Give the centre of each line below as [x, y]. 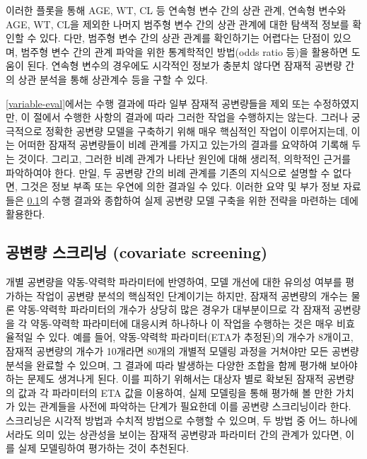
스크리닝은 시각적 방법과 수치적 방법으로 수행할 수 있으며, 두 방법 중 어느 [167, 420]
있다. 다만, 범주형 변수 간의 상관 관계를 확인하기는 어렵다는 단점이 [185, 38]
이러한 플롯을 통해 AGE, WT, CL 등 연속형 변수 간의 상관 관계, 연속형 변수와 [176, 10]
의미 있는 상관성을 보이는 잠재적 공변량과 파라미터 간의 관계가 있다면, [189, 434]
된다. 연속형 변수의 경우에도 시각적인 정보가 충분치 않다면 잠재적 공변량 [185, 65]
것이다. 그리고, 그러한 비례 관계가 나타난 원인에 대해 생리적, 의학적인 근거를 [184, 158]
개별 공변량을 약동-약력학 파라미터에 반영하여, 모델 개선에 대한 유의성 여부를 [174, 282]
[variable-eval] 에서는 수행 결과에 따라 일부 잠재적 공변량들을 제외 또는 [158, 103]
